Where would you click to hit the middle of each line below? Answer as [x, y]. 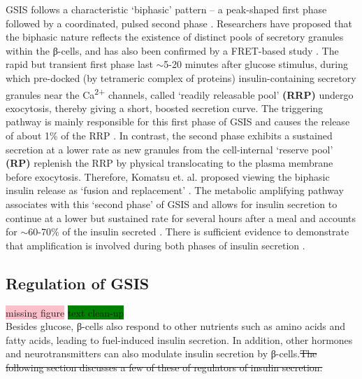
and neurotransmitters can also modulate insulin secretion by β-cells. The [161, 353]
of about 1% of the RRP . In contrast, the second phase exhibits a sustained [169, 135]
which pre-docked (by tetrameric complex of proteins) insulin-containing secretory [181, 77]
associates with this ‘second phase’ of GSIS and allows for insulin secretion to [172, 204]
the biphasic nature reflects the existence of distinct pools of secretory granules [175, 37]
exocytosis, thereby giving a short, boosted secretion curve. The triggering [165, 108]
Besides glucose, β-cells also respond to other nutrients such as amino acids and [176, 326]
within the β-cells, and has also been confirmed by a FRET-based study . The [172, 50]
